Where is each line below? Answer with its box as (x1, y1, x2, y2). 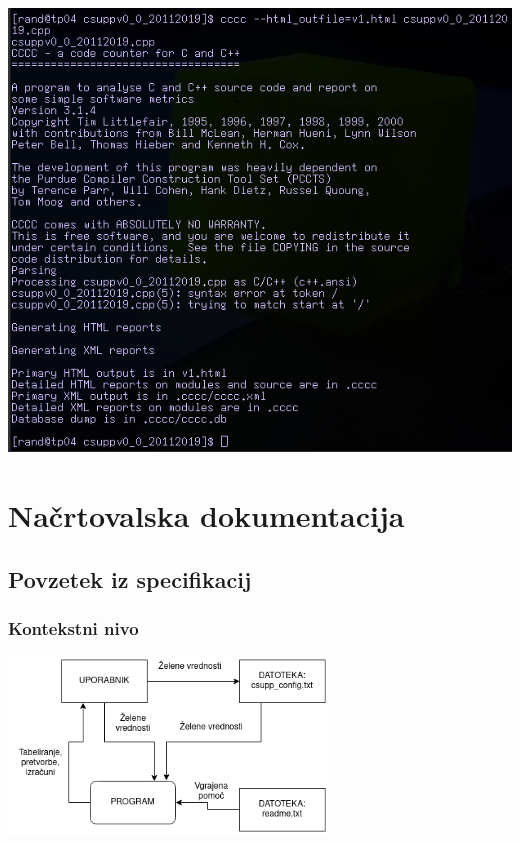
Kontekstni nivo (8, 616, 139, 641)
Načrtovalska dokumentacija (8, 495, 405, 536)
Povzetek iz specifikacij (8, 563, 252, 594)
